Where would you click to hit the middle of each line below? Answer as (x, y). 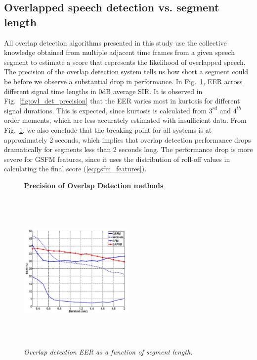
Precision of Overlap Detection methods (94, 185)
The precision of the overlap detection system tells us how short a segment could (126, 72)
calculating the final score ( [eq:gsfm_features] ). (75, 169)
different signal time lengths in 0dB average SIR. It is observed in (103, 91)
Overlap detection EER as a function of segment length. (108, 351)
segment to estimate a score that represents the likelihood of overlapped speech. (125, 62)
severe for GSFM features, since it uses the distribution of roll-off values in (117, 159)
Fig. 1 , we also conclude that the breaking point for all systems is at (108, 129)
